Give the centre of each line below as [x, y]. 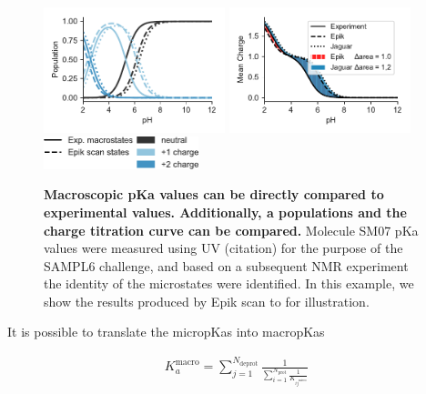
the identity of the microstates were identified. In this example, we [229, 283]
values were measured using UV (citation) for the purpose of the [223, 248]
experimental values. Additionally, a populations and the [225, 212]
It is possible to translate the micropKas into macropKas [166, 332]
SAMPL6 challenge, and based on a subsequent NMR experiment [226, 265]
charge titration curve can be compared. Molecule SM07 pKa [231, 230]
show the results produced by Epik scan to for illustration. [207, 301]
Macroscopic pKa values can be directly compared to [214, 194]
